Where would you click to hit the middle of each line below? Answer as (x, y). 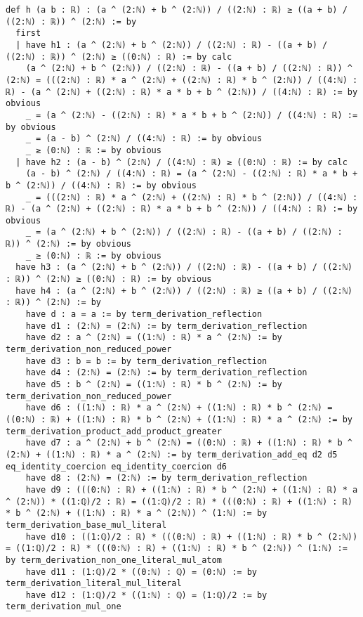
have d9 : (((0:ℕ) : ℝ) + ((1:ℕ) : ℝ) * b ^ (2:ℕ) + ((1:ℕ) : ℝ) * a (192, 489)
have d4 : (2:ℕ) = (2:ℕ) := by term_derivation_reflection (166, 373)
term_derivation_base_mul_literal (86, 525)
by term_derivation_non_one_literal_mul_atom (114, 560)
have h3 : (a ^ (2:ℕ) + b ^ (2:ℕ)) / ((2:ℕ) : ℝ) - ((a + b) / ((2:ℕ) (184, 267)
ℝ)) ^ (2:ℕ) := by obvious (68, 244)
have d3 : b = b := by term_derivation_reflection (146, 361)
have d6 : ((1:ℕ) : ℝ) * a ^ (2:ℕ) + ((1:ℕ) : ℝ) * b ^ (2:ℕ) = (179, 408)
